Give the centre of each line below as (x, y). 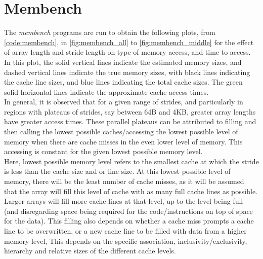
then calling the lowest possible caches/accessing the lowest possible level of (121, 132)
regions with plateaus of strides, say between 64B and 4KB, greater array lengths (130, 111)
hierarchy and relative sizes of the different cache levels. (90, 251)
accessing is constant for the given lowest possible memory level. (103, 151)
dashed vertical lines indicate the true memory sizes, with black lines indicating (127, 72)
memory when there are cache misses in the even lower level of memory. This (123, 141)
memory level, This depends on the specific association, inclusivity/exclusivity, (126, 240)
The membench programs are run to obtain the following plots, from (110, 32)
